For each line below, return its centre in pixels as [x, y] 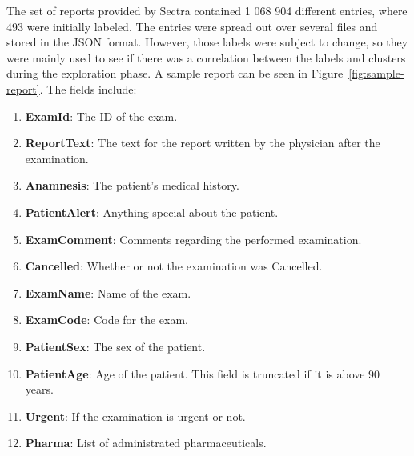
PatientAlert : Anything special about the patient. [152, 212]
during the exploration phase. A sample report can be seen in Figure [175, 73]
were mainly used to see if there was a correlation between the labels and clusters [206, 57]
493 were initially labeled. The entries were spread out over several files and [192, 26]
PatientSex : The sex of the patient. [115, 346]
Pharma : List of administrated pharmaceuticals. [146, 443]
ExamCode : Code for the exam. [107, 320]
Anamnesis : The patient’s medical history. [132, 185]
